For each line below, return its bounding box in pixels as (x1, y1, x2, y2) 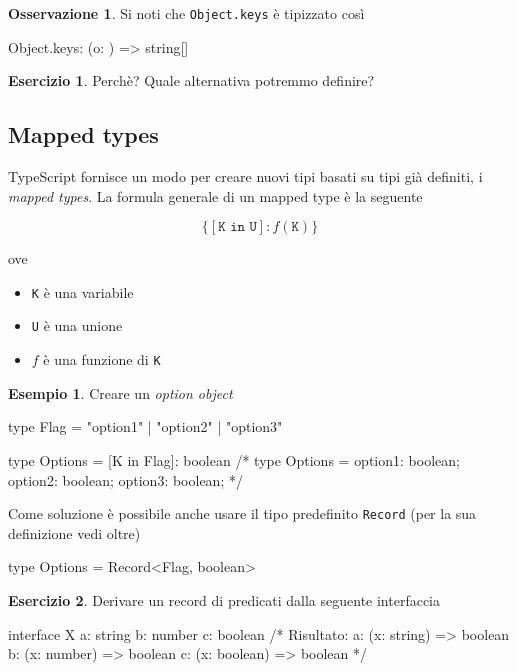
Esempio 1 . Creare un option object (8, 382, 233, 403)
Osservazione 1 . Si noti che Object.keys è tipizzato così (8, 3, 365, 23)
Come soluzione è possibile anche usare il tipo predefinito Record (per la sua (8, 503, 477, 524)
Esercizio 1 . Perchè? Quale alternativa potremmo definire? (8, 70, 375, 91)
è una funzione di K (43, 349, 161, 370)
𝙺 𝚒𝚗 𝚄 (218, 220, 257, 235)
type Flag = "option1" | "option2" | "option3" (8, 416, 283, 437)
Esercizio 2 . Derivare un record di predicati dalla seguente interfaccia (8, 590, 440, 611)
